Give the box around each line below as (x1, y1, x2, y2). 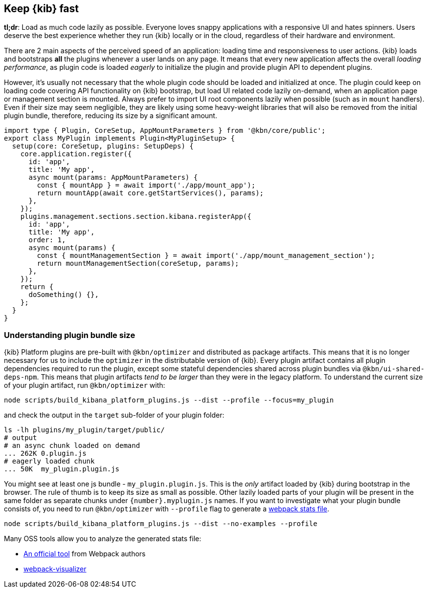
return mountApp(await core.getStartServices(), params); (37, 189, 264, 197)
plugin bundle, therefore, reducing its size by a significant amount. (4, 111, 217, 120)
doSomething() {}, (28, 291, 99, 299)
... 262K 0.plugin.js (4, 449, 87, 458)
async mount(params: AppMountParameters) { (28, 173, 198, 182)
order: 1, (28, 236, 66, 244)
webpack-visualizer (23, 565, 87, 573)
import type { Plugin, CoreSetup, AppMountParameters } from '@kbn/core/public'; (4, 127, 326, 135)
